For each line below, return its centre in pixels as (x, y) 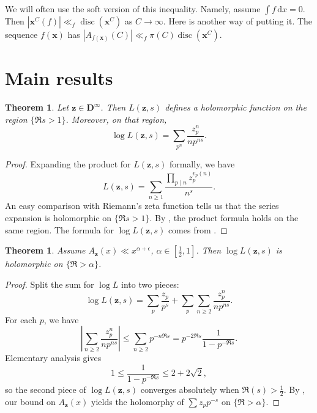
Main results (59, 78)
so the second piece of (46, 389)
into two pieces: (150, 284)
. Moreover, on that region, (116, 119)
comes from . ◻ (198, 229)
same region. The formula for (59, 229)
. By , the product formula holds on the (224, 218)
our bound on (30, 401)
